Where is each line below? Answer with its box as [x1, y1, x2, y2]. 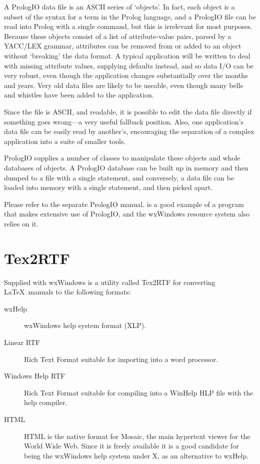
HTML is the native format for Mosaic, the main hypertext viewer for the [24, 430, 250, 441]
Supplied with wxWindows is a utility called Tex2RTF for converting [4, 276, 215, 287]
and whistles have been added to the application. [4, 89, 154, 100]
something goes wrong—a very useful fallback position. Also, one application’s [4, 116, 243, 126]
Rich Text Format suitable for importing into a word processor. [24, 353, 218, 364]
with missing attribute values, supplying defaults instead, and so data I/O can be [4, 60, 253, 70]
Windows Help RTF [4, 370, 65, 381]
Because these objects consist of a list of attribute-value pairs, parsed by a [4, 30, 231, 41]
